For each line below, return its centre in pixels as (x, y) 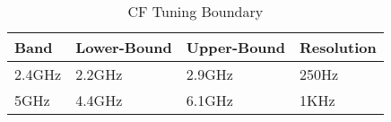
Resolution (338, 47)
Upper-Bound (236, 47)
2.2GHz (99, 74)
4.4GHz (99, 100)
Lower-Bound (124, 47)
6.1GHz (209, 100)
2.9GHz (209, 74)
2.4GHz (38, 74)
